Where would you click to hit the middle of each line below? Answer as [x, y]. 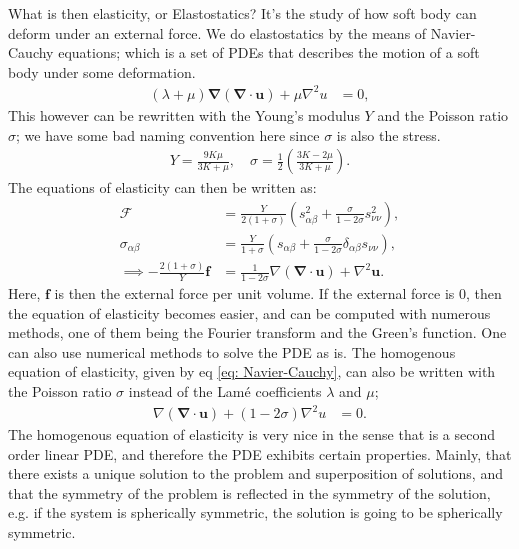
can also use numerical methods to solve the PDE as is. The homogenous [232, 351]
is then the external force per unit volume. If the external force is [254, 292]
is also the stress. [388, 134]
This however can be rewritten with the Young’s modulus [184, 114]
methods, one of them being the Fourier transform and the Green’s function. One [257, 332]
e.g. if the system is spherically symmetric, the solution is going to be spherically [255, 512]
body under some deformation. [102, 71]
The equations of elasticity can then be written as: [162, 187]
